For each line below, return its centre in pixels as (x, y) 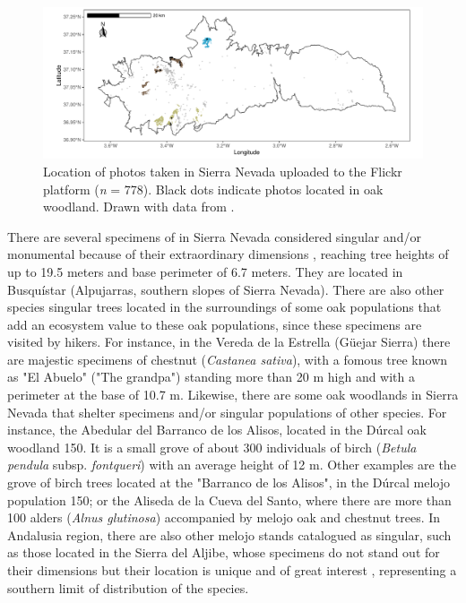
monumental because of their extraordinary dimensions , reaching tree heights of (228, 254)
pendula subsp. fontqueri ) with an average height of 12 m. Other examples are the (232, 465)
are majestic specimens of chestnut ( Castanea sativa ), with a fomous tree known (228, 359)
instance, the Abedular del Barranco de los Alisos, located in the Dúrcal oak (217, 430)
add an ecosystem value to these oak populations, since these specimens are (215, 324)
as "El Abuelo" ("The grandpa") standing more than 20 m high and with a (211, 377)
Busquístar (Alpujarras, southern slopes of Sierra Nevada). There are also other (226, 289)
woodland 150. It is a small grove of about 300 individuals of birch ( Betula (212, 447)
